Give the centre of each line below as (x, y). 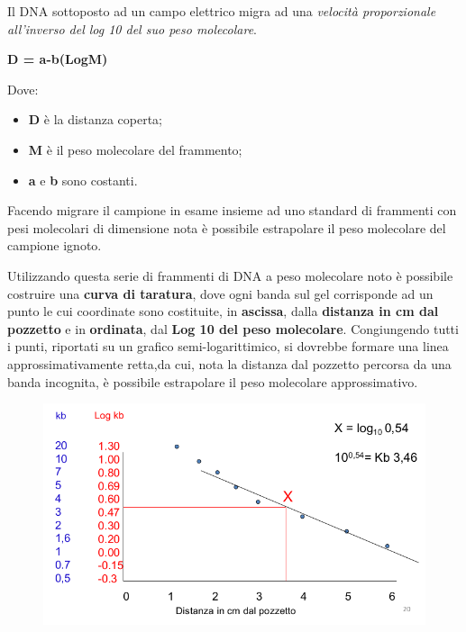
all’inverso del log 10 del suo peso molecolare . (132, 28)
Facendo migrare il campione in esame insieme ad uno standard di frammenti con (232, 210)
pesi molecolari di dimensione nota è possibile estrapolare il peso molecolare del (227, 227)
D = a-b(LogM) (58, 59)
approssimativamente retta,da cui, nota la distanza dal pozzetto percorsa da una (229, 363)
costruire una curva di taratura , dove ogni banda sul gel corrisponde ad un (220, 293)
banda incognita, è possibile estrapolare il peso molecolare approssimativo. (213, 381)
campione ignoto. (55, 245)
